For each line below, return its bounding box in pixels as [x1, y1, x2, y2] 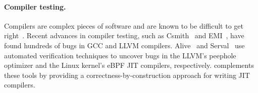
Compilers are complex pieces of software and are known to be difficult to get [4, 20, 243, 31]
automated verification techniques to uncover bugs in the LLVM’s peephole [4, 50, 236, 60]
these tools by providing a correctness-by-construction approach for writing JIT [4, 69, 250, 80]
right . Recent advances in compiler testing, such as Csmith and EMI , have [4, 30, 244, 41]
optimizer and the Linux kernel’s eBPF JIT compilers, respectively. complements [4, 60, 254, 70]
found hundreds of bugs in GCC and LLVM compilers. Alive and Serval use [4, 40, 245, 50]
